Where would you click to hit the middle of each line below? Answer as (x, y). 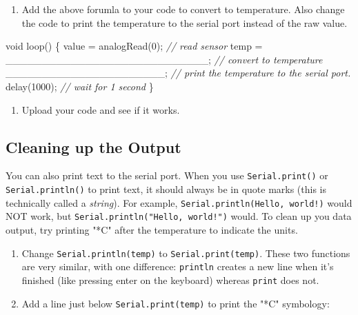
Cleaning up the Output (93, 146)
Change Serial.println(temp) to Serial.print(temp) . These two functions (186, 253)
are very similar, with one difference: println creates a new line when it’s (178, 266)
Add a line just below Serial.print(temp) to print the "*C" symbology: (176, 303)
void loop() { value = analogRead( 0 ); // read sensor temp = (134, 46)
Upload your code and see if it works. (101, 109)
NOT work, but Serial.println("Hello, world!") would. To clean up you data (179, 216)
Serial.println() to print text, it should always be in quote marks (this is (166, 189)
